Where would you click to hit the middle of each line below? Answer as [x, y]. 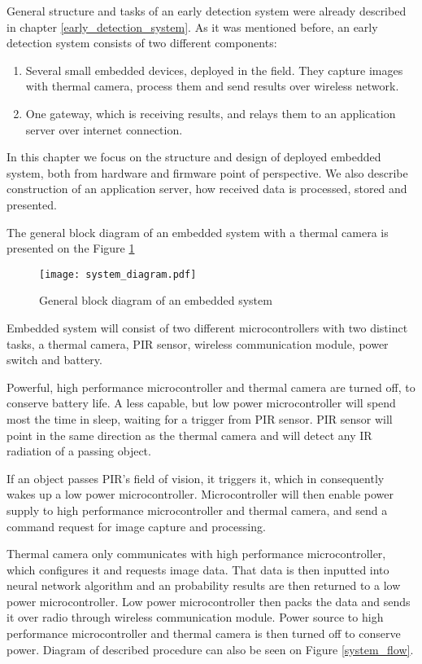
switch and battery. [54, 360]
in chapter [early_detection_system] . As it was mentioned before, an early [192, 26]
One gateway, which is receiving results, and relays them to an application [211, 113]
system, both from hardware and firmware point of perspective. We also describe [207, 172]
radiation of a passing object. [79, 451]
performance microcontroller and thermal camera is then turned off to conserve [204, 633]
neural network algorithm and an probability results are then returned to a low [204, 585]
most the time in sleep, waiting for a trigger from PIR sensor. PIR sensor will [200, 418]
